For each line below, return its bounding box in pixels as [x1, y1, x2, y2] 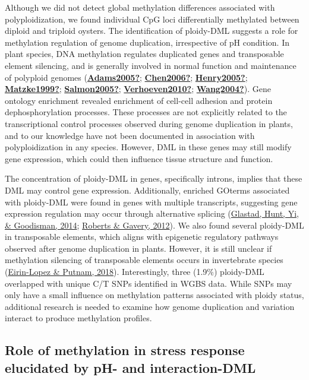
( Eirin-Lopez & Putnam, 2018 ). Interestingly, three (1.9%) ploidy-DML [5, 265, 264, 278]
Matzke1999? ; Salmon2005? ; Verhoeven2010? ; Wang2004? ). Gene [5, 83, 271, 95]
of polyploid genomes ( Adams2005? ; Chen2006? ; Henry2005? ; [5, 71, 248, 83]
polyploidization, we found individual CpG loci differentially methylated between [5, 12, 299, 25]
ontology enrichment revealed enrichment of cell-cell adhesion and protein [5, 94, 273, 106]
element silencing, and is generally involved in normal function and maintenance [5, 59, 297, 71]
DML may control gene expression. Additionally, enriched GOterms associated [5, 183, 290, 196]
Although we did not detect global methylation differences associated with [5, 1, 275, 13]
